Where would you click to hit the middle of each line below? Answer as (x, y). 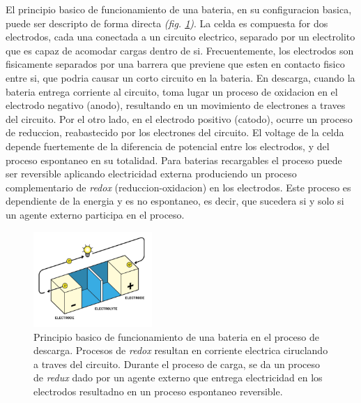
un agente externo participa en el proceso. (95, 214)
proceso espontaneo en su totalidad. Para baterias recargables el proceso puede (174, 160)
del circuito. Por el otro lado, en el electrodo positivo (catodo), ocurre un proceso (179, 118)
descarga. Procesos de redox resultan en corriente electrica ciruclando (181, 350)
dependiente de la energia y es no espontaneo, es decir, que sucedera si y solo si (175, 201)
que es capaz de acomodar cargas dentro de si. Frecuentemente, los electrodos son (180, 50)
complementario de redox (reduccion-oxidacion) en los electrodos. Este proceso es (178, 187)
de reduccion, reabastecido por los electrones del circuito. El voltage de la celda (175, 132)
